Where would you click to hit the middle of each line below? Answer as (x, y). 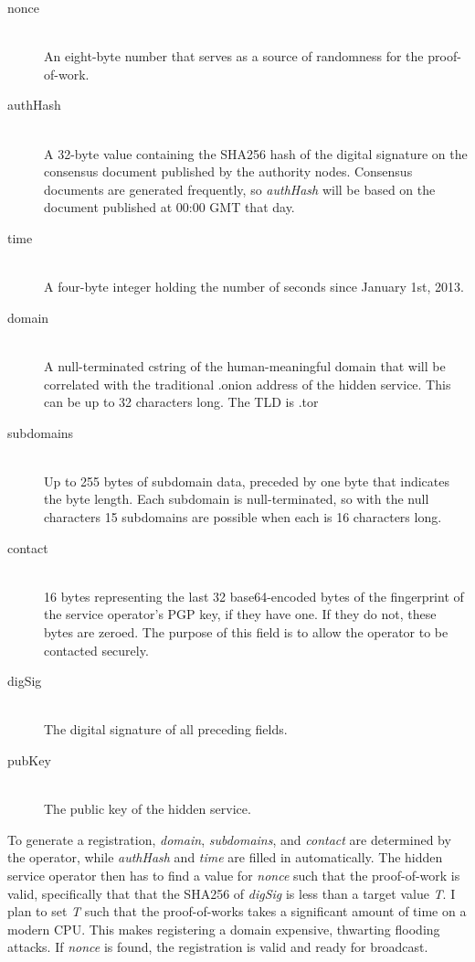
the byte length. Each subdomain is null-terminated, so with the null (237, 499)
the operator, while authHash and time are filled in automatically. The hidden (225, 857)
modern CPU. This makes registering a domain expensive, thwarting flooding (224, 929)
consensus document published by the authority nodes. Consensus (228, 171)
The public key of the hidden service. (148, 809)
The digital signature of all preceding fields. (166, 729)
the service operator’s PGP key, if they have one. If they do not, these (240, 614)
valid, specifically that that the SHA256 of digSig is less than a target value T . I (232, 893)
